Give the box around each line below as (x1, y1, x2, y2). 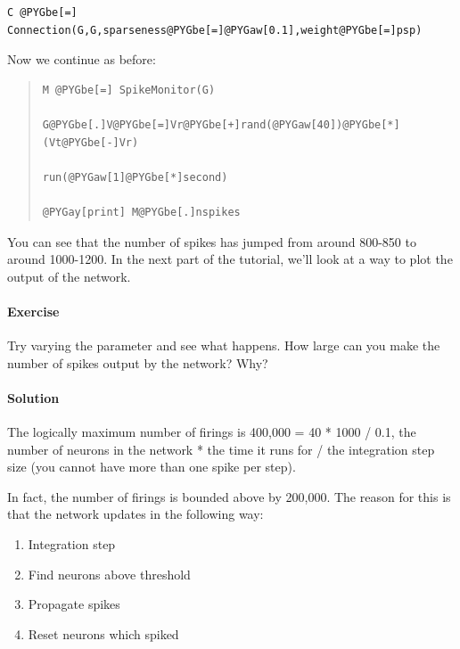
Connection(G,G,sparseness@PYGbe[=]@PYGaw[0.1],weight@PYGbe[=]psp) (7, 23, 423, 37)
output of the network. (7, 267, 131, 285)
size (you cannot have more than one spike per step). (7, 457, 296, 476)
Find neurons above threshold (28, 564, 191, 583)
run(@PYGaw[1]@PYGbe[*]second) (42, 170, 228, 184)
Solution (7, 388, 60, 407)
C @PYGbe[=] (7, 6, 78, 19)
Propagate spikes (28, 595, 120, 613)
